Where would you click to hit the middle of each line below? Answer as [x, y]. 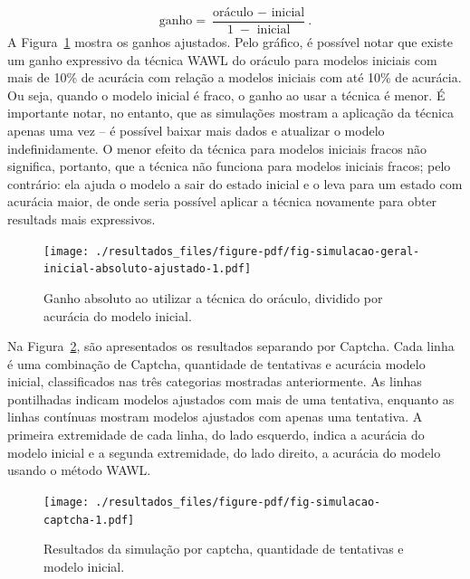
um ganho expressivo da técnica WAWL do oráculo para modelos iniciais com [222, 59]
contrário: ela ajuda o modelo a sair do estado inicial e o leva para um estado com [235, 183]
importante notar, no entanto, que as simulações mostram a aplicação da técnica [231, 113]
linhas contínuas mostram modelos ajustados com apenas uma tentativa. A [215, 417]
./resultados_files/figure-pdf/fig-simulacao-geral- [258, 251]
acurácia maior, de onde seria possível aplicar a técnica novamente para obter [222, 201]
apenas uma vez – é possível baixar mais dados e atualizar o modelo [196, 131]
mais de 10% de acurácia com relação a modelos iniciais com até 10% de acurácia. [235, 77]
